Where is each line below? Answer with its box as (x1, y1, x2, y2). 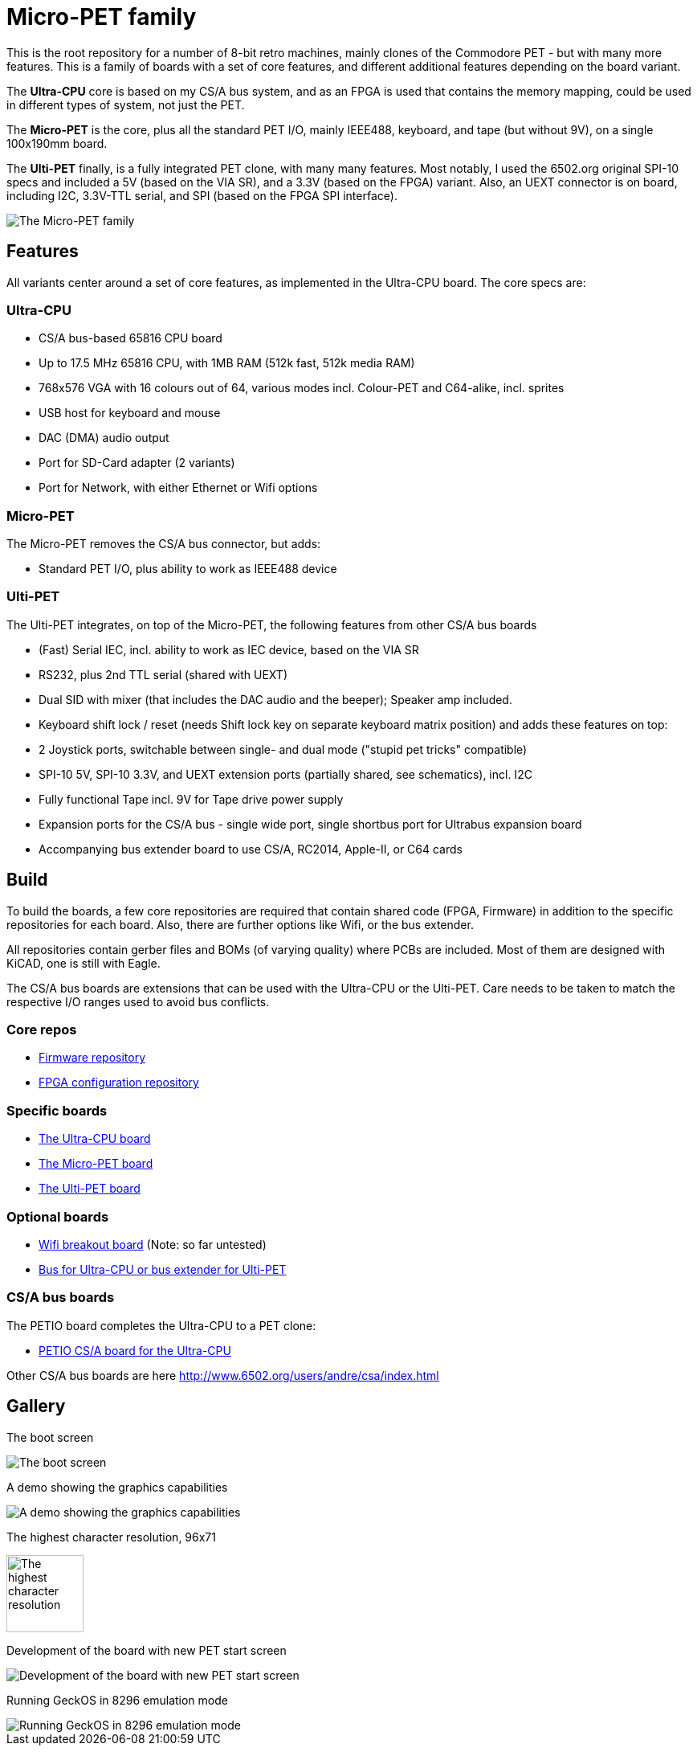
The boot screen (6, 1430, 94, 1444)
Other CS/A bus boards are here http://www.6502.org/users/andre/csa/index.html (6, 1368, 439, 1382)
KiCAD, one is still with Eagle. (6, 956, 161, 970)
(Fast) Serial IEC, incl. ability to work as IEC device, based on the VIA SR (39, 642, 419, 657)
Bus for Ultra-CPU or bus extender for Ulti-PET (39, 1262, 287, 1276)
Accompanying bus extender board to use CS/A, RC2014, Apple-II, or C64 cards (39, 841, 463, 856)
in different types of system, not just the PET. (6, 97, 245, 112)
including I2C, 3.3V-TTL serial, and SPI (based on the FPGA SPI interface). (6, 188, 397, 203)
